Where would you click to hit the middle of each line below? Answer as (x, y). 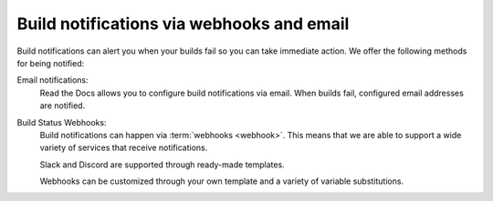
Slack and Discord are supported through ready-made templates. (162, 165)
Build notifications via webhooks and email (183, 24)
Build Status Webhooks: (62, 122)
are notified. (63, 106)
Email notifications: (52, 80)
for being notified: (51, 63)
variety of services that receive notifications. (124, 148)
